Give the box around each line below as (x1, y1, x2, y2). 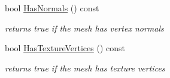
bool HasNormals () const (5, 2, 99, 14)
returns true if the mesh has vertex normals (5, 21, 164, 34)
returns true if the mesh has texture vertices (5, 61, 165, 74)
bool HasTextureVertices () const (5, 42, 125, 54)
